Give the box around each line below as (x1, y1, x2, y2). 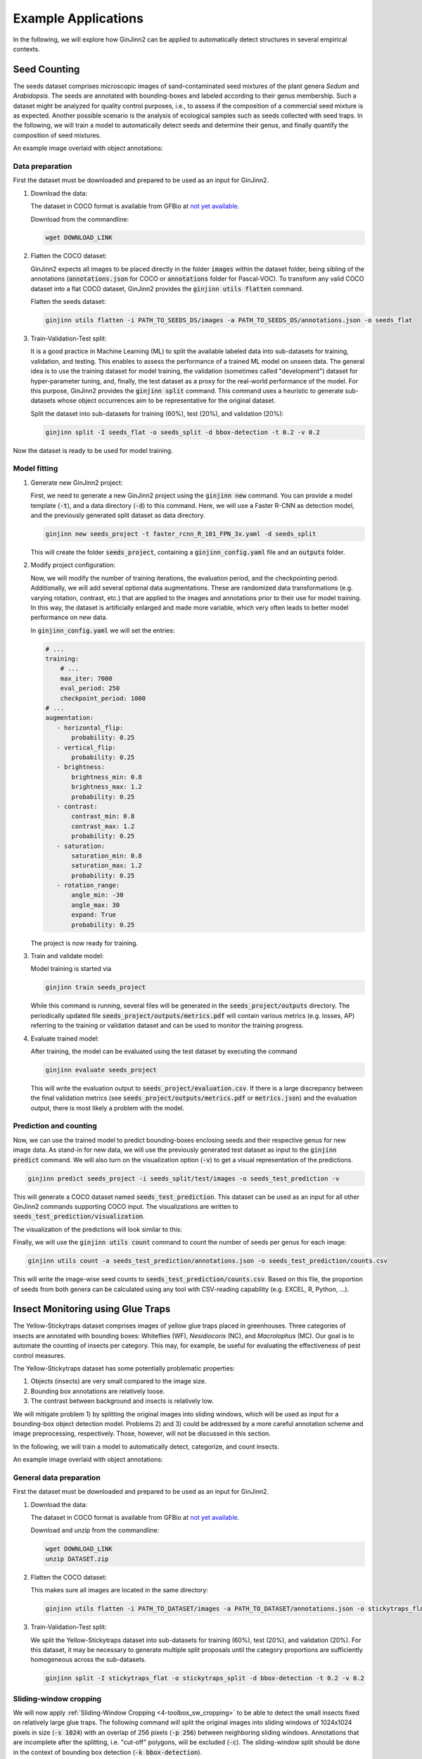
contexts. (13, 44, 40, 53)
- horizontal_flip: (56, 723, 124, 732)
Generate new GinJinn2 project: (30, 478, 123, 487)
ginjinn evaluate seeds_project (45, 1066, 158, 1074)
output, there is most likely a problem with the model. (30, 1103, 185, 1112)
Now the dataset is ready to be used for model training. (13, 446, 173, 455)
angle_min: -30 (71, 891, 124, 899)
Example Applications (13, 11, 144, 26)
